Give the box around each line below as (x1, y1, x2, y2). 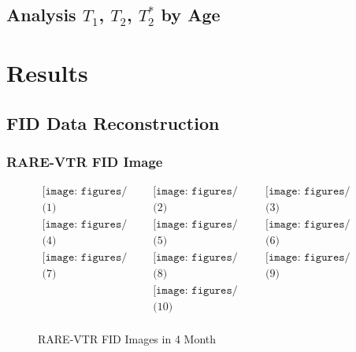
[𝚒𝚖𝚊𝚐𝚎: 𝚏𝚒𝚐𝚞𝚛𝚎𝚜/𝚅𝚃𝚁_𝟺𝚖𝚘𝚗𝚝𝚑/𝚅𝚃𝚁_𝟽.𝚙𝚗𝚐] (42, 252, 128, 264)
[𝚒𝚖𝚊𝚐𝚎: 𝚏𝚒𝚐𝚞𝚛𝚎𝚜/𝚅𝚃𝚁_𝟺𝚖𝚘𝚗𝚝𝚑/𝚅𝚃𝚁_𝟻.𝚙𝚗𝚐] (153, 219, 238, 231)
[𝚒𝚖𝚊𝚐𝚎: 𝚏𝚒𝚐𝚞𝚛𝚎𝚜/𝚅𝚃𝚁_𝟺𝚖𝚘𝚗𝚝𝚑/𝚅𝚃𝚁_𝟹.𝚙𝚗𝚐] (265, 186, 350, 198)
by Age (161, 2, 221, 27)
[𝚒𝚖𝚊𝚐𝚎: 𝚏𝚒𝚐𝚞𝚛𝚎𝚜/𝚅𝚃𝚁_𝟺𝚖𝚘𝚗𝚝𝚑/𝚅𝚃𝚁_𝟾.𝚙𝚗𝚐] (153, 252, 238, 264)
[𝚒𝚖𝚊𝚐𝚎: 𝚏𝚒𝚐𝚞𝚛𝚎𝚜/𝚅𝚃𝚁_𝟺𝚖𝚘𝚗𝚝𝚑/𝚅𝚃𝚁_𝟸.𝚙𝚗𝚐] (153, 186, 238, 198)
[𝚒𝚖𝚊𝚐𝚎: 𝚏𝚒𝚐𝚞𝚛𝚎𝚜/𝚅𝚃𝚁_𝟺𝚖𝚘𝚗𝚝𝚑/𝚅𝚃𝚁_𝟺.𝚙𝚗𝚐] (42, 219, 128, 231)
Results (6, 56, 88, 88)
